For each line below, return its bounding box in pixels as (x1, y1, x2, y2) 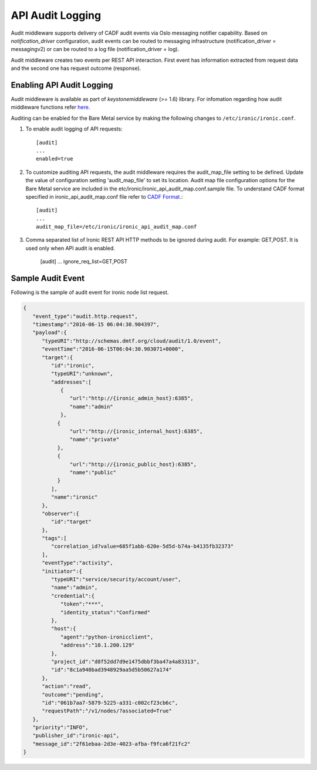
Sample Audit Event (11, 273, 85, 283)
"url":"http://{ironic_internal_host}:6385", (69, 428, 203, 435)
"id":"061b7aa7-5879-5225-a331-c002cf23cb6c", (42, 699, 178, 706)
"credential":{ (50, 592, 95, 599)
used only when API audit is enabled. (25, 245, 116, 252)
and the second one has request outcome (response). (11, 65, 141, 72)
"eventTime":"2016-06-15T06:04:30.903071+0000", (42, 346, 184, 353)
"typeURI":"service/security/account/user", (50, 576, 181, 583)
